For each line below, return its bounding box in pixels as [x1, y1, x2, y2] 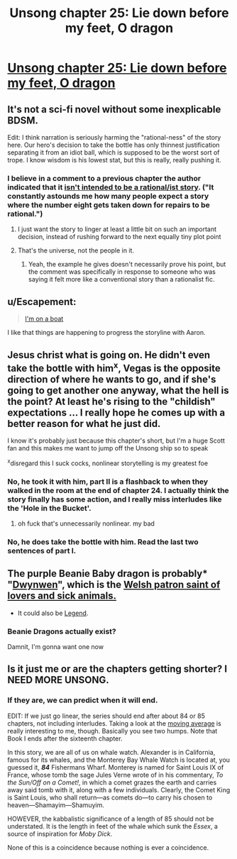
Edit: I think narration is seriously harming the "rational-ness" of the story [7, 133, 221, 141]
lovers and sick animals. [7, 590, 117, 602]
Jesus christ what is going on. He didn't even [7, 349, 211, 361]
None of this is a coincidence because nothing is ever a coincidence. [7, 843, 209, 852]
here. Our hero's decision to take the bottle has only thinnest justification [7, 140, 220, 149]
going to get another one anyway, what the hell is [7, 384, 229, 397]
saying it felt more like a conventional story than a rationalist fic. [28, 275, 215, 284]
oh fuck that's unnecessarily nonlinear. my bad [17, 519, 155, 528]
